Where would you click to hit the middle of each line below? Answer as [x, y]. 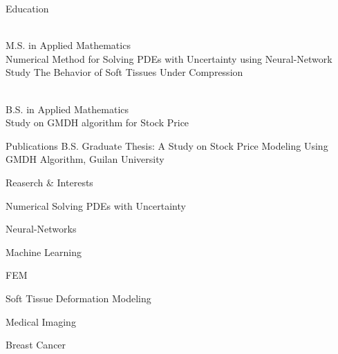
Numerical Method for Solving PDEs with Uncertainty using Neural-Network [169, 58]
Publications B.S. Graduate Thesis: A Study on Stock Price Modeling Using [167, 145]
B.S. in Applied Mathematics [67, 109]
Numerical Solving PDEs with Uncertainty [96, 205]
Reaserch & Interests [49, 182]
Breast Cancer [36, 345]
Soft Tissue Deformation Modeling [78, 298]
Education [27, 8]
